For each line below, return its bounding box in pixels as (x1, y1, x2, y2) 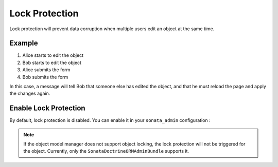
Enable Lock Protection (9, 104, 85, 113)
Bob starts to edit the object (22, 59, 82, 66)
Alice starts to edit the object (22, 52, 84, 58)
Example (9, 39, 38, 48)
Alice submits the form (22, 67, 71, 73)
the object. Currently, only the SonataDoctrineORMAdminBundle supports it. (23, 148, 189, 154)
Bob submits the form (22, 74, 68, 80)
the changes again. (9, 90, 50, 97)
